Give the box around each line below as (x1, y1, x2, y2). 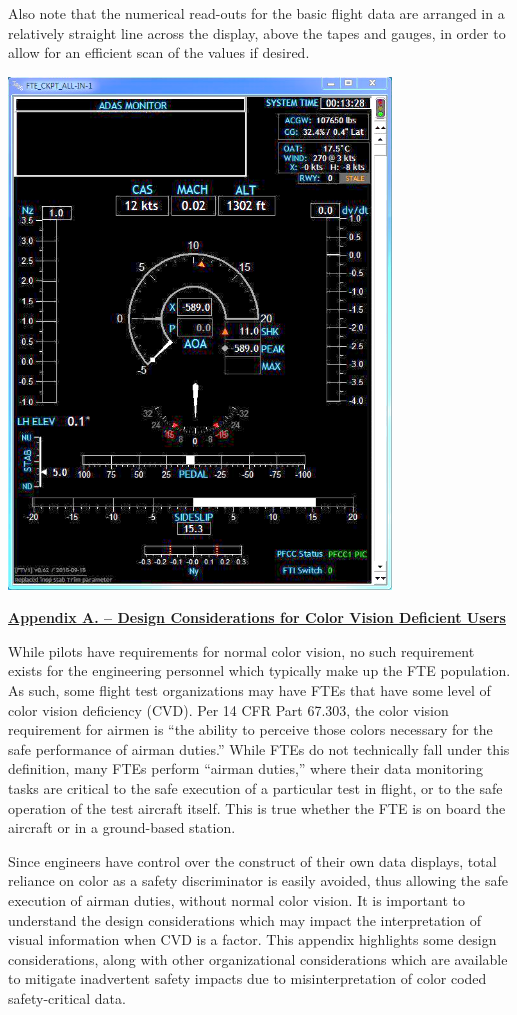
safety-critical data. (8, 987, 126, 1008)
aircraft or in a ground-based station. (8, 817, 236, 838)
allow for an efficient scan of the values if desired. (8, 42, 310, 63)
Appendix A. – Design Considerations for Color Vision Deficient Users (8, 607, 506, 628)
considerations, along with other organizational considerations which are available (8, 948, 508, 969)
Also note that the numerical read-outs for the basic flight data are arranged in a (8, 3, 505, 23)
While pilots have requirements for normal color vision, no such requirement (8, 640, 475, 661)
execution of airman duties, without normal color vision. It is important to (8, 889, 465, 910)
